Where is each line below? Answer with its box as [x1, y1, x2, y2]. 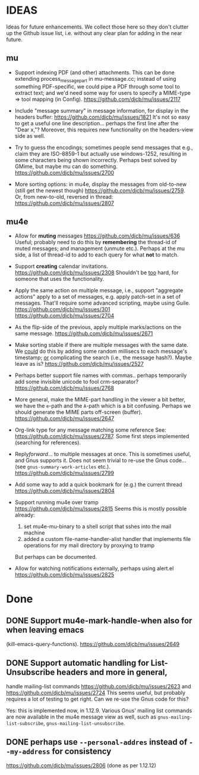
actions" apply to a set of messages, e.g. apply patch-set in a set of [14, 293, 181, 300]
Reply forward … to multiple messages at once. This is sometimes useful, [14, 451, 191, 458]
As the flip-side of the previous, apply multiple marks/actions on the [14, 324, 182, 331]
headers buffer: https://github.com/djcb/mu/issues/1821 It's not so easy [14, 113, 190, 121]
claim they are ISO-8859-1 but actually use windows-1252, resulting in [14, 150, 187, 157]
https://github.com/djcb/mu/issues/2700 [14, 169, 115, 176]
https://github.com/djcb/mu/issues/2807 [14, 200, 115, 207]
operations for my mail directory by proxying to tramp [23, 542, 155, 549]
